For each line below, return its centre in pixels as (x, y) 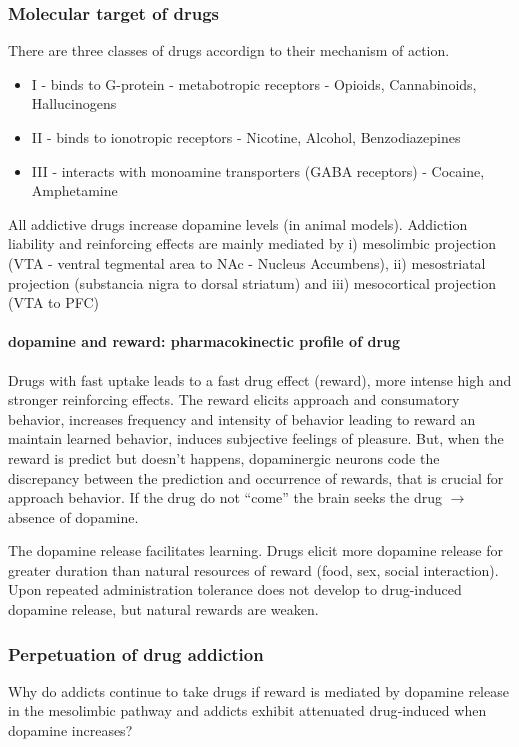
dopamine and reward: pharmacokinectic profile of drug (204, 341)
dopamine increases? (70, 730)
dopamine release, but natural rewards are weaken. (163, 609)
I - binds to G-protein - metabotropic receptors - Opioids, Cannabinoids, (254, 83)
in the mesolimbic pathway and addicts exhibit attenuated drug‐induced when (247, 710)
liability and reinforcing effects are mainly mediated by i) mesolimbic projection (252, 243)
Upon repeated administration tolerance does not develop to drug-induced (235, 589)
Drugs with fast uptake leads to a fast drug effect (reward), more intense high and (260, 379)
